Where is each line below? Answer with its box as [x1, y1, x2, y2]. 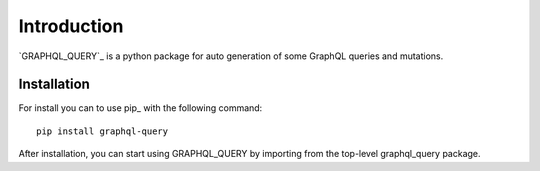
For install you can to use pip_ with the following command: [18, 102, 263, 114]
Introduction [18, 15, 124, 37]
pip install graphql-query [36, 125, 169, 137]
